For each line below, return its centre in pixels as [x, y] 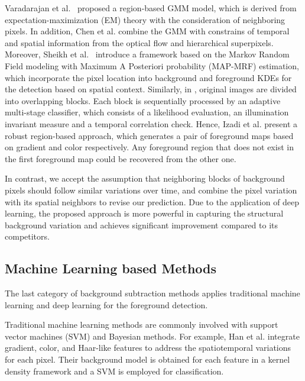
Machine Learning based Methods [111, 268]
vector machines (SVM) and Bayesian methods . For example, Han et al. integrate [152, 336]
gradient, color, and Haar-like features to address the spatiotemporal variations [148, 348]
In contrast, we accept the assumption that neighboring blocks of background [145, 178]
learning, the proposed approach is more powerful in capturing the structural [144, 213]
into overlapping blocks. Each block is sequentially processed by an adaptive [143, 100]
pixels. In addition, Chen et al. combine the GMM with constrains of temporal [147, 31]
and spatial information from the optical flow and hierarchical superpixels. [139, 42]
